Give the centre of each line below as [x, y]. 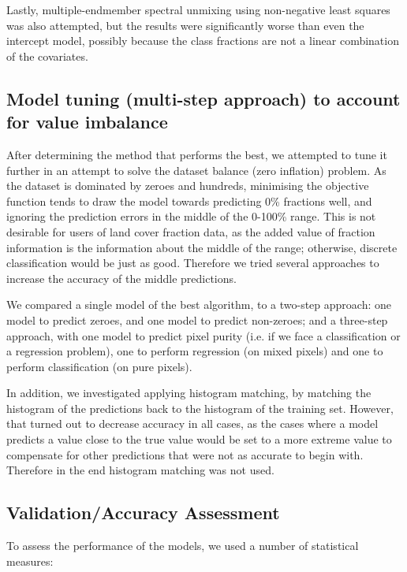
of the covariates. [47, 56]
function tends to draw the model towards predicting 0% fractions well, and [189, 201]
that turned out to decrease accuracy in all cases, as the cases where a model [192, 423]
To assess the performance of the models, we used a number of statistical [183, 546]
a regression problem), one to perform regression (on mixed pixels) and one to [195, 351]
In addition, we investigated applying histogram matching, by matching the [189, 393]
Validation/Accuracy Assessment [143, 513]
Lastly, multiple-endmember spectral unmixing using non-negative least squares [198, 9]
